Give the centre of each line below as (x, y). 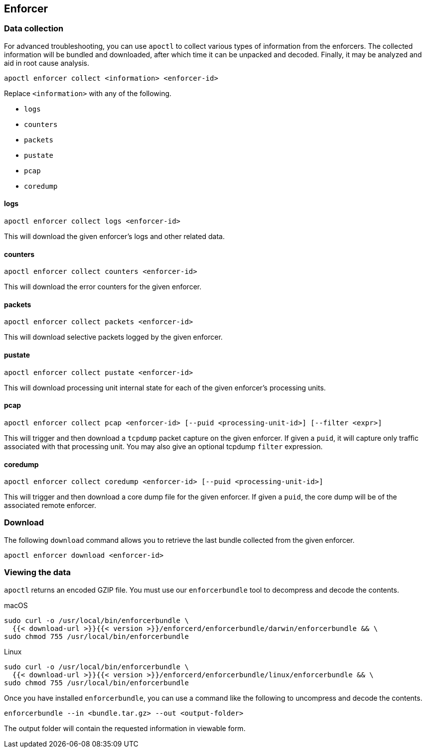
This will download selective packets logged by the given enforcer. (113, 337)
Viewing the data (38, 572)
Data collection (34, 29)
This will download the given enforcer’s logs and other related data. (114, 237)
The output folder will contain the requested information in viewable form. (125, 728)
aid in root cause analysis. (47, 63)
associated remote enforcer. (50, 505)
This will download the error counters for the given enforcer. (103, 287)
